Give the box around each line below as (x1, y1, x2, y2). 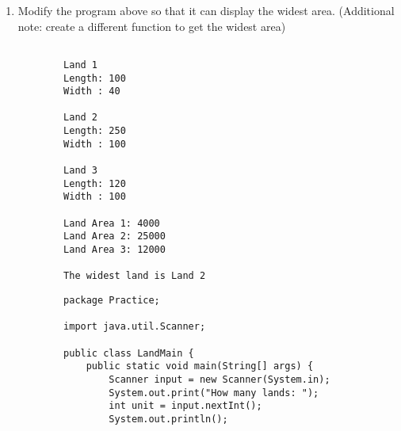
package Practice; (63, 295, 160, 306)
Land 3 (63, 165, 98, 177)
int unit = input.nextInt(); (109, 400, 262, 412)
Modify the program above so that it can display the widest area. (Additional (17, 2, 395, 18)
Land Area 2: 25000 (63, 231, 166, 242)
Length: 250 (63, 125, 126, 137)
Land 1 (63, 59, 98, 71)
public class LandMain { (63, 347, 194, 359)
